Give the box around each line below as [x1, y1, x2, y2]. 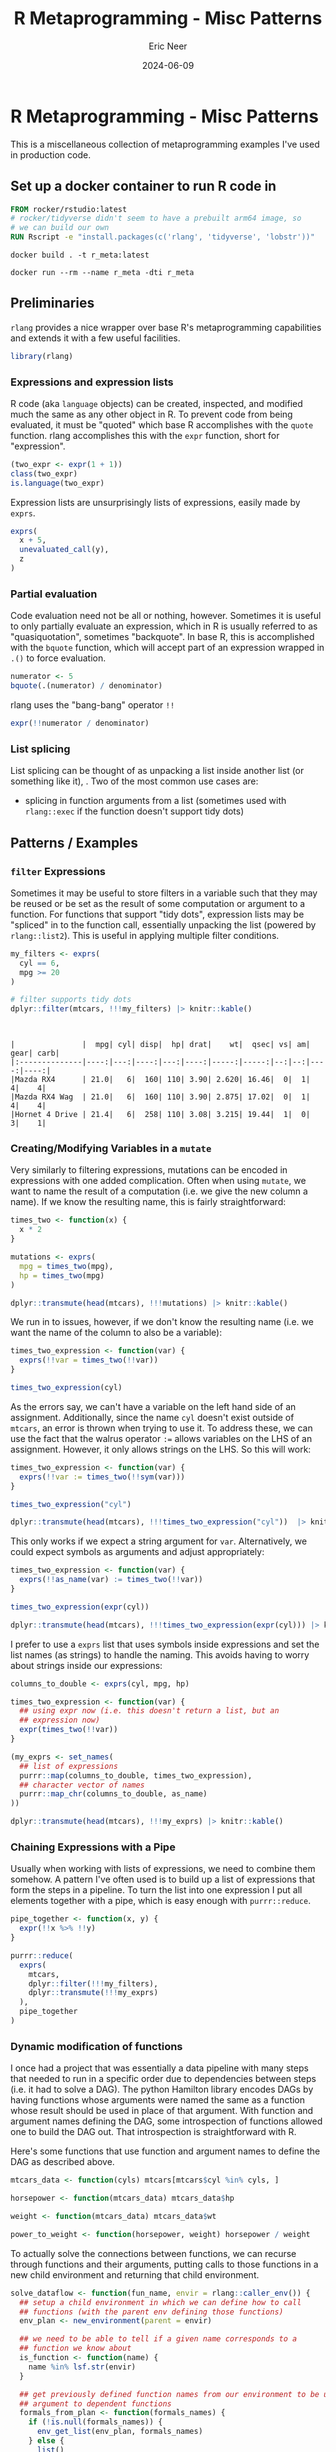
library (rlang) [10, 351, 74, 361]
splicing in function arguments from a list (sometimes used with [24, 795, 287, 807]
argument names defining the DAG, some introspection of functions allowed [10, 2115, 323, 2127]
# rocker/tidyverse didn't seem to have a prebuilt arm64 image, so [10, 213, 302, 224]
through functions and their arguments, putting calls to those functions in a [10, 2258, 319, 2270]
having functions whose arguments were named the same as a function [10, 2094, 306, 2106]
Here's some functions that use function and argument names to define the [10, 2145, 321, 2157]
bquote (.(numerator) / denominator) [10, 681, 163, 691]
